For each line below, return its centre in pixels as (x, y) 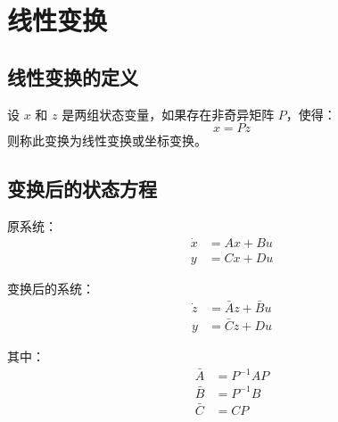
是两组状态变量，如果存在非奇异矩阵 (168, 114)
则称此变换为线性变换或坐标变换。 (107, 141)
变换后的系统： (51, 288)
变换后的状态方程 (82, 189)
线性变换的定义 (73, 76)
